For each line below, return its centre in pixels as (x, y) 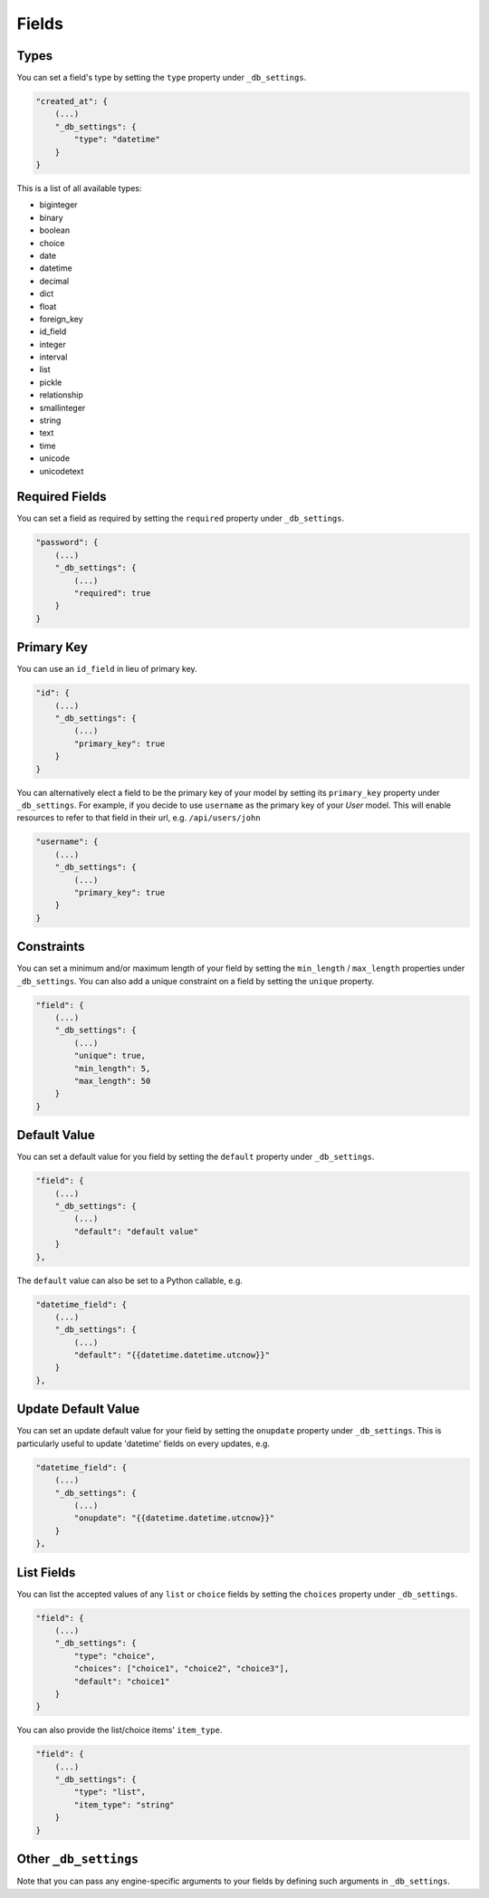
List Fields (46, 1572)
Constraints (51, 947)
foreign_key (61, 319)
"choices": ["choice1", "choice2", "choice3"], (182, 1669)
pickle (51, 382)
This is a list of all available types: (79, 188)
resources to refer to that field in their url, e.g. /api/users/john (139, 818)
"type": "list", (110, 1792)
